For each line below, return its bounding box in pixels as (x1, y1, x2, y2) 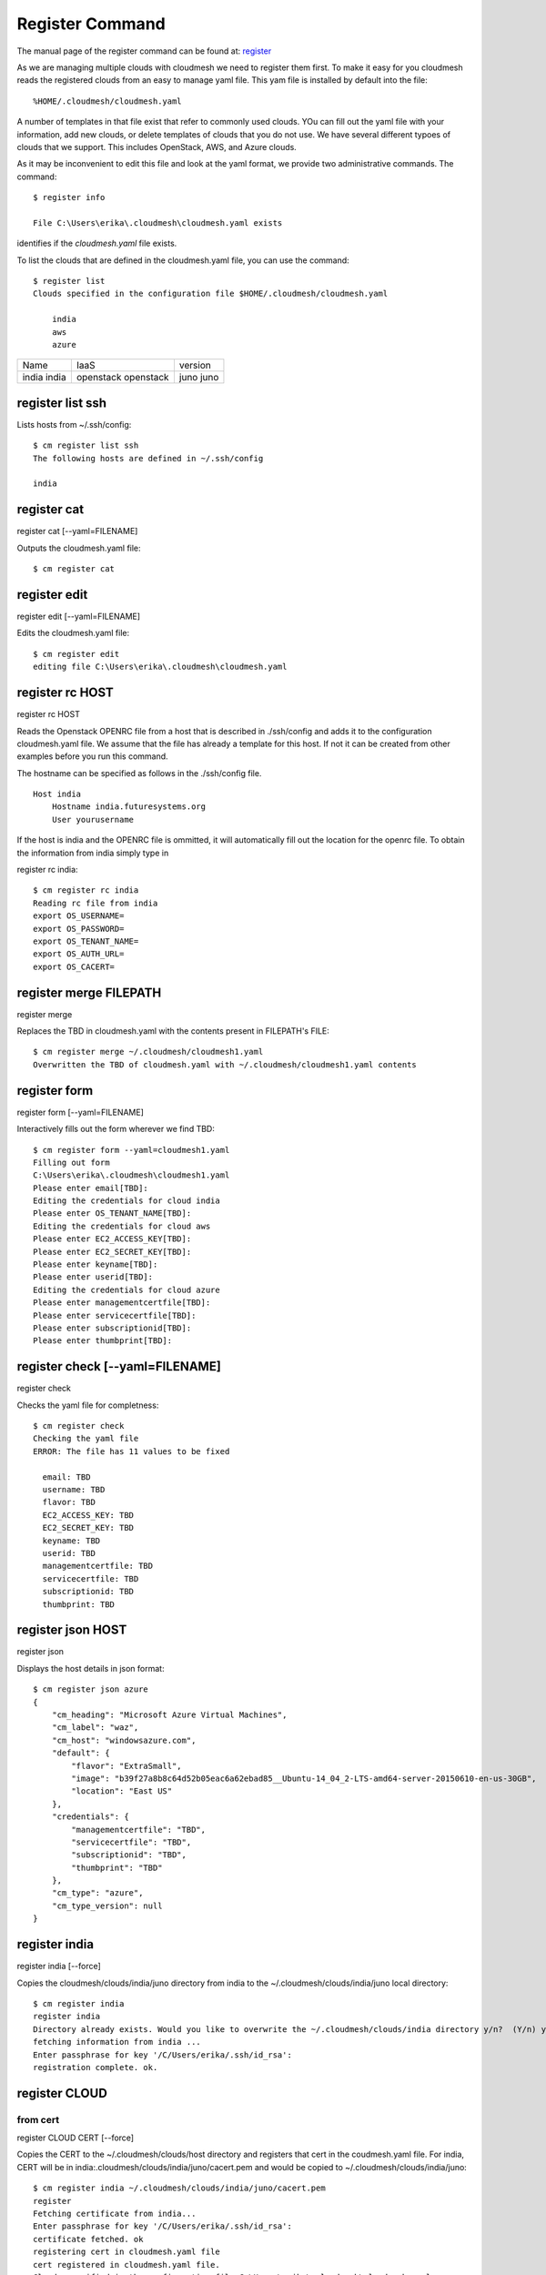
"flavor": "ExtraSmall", (71, 1761, 182, 1771)
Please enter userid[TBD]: (33, 1272, 154, 1282)
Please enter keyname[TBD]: (33, 1259, 158, 1269)
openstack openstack (76, 371, 169, 384)
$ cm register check (33, 1421, 125, 1431)
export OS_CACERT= (33, 961, 116, 972)
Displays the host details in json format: (16, 1663, 165, 1673)
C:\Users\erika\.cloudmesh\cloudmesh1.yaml (33, 1170, 230, 1180)
